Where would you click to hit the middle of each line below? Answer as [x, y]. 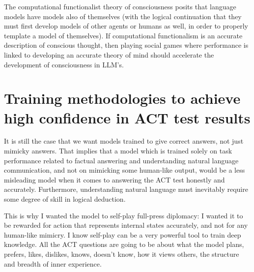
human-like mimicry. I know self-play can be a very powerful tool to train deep [123, 234]
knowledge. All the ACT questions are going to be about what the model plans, [124, 244]
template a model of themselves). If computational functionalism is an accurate [123, 35]
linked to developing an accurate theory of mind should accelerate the [109, 54]
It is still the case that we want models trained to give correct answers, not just [124, 141]
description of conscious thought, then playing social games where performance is [126, 45]
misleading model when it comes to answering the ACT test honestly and [114, 179]
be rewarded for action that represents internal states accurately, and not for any [126, 225]
